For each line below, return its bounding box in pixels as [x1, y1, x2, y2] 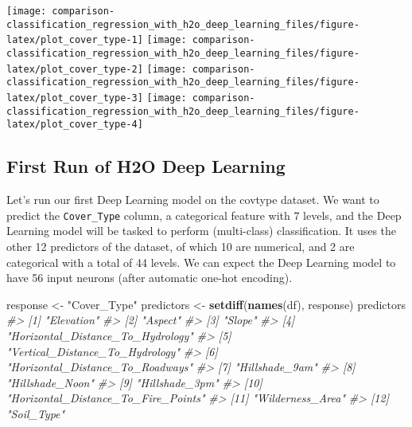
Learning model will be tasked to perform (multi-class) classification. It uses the [6, 222, 397, 239]
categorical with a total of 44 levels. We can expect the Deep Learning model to [6, 253, 396, 270]
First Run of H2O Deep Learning [6, 154, 286, 178]
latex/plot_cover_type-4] [6, 119, 143, 131]
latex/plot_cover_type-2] [6, 63, 143, 75]
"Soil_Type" [6, 405, 65, 421]
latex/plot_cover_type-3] [6, 92, 143, 104]
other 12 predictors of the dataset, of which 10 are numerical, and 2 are [6, 237, 355, 254]
